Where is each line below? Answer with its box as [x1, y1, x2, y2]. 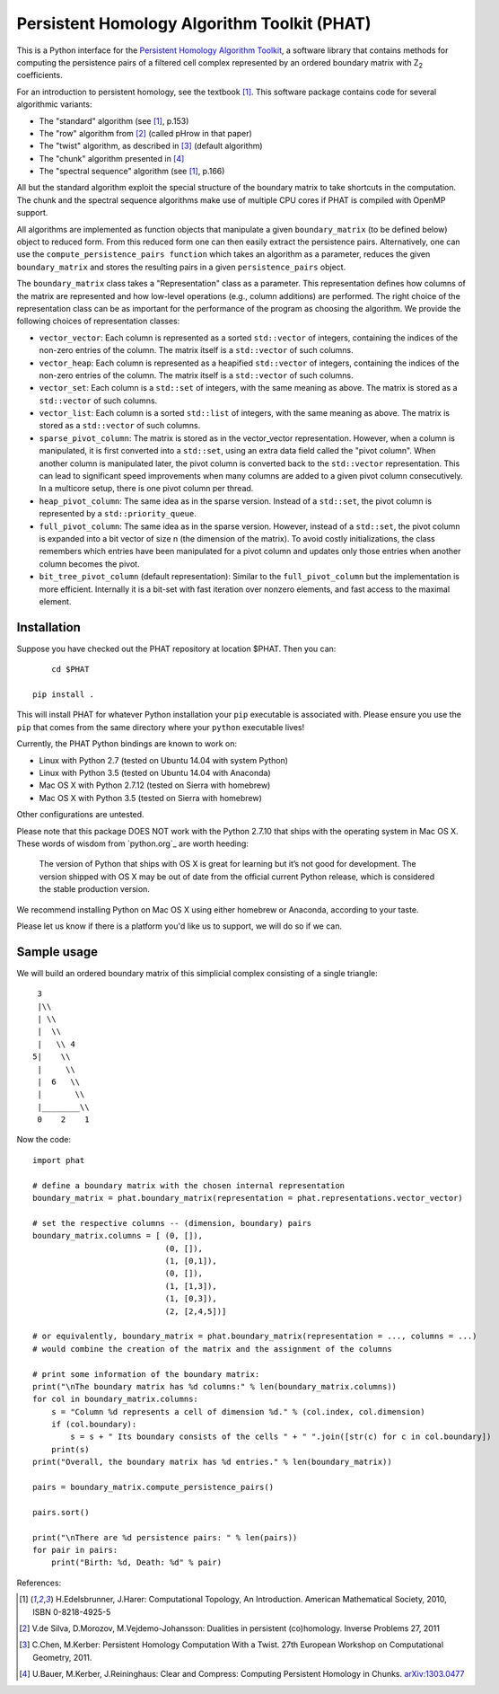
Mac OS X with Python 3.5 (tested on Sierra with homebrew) [39, 792, 262, 803]
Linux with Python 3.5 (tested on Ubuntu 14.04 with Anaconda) [39, 767, 271, 778]
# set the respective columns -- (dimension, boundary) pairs [32, 1218, 312, 1228]
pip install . [32, 690, 94, 700]
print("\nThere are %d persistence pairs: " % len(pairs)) [32, 1532, 298, 1542]
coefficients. [16, 70, 63, 81]
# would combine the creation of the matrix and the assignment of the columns [32, 1344, 392, 1354]
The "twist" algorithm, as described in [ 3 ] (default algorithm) [39, 140, 264, 152]
